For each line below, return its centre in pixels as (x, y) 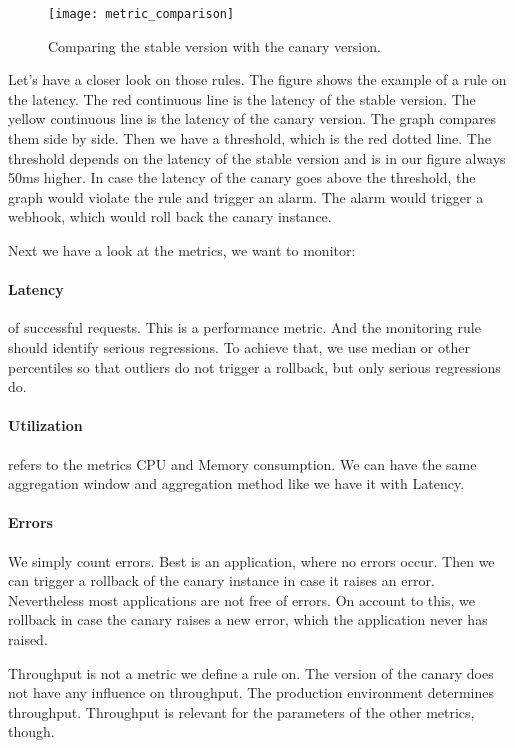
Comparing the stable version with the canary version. (214, 45)
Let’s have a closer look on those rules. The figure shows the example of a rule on (257, 79)
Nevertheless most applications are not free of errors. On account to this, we (241, 599)
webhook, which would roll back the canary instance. (170, 216)
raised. (28, 638)
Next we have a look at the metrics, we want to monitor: (182, 250)
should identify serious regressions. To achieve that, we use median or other (239, 346)
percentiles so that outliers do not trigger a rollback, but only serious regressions (254, 366)
